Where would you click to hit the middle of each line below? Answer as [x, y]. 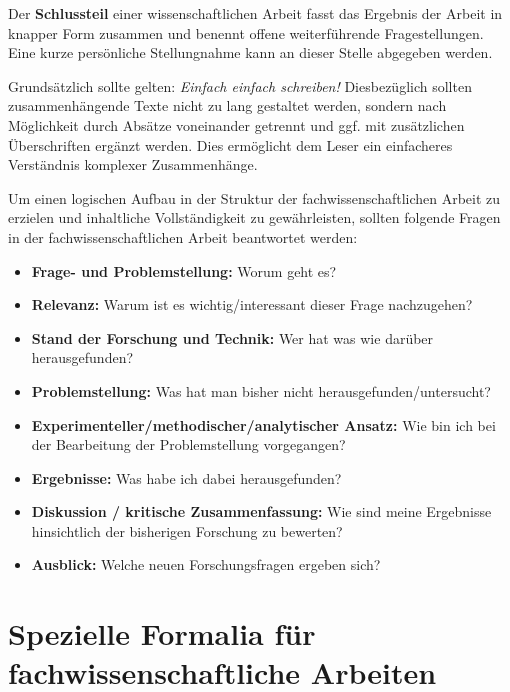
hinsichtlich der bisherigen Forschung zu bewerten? [187, 530]
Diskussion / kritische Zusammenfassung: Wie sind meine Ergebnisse [261, 511]
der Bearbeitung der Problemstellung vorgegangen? [188, 444]
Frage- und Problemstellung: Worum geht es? [184, 270]
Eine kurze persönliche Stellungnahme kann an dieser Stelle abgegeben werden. [250, 52]
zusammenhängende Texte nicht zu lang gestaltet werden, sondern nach [227, 105]
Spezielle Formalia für [162, 633]
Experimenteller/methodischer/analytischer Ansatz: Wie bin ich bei [263, 424]
